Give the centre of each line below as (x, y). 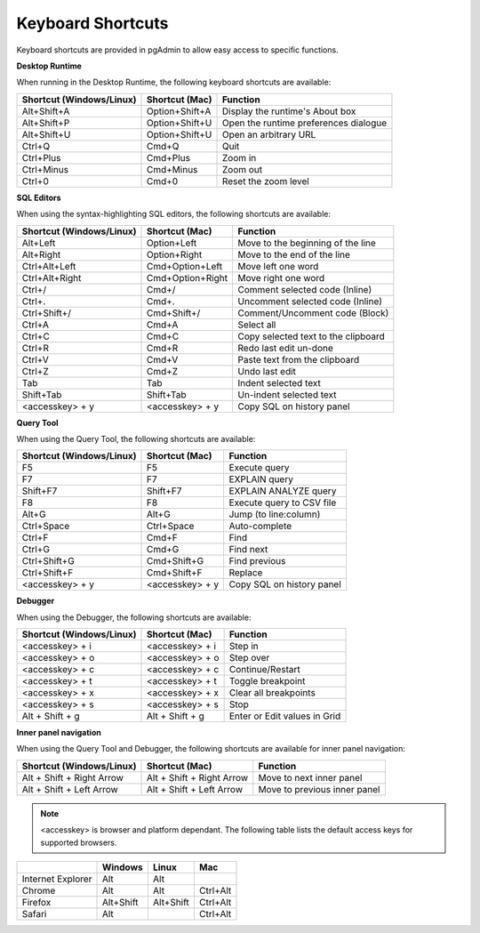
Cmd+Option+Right (188, 277)
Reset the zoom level (266, 181)
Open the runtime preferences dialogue (304, 123)
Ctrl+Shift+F (48, 573)
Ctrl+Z (35, 371)
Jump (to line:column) (275, 514)
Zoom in (239, 157)
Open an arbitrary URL (269, 134)
